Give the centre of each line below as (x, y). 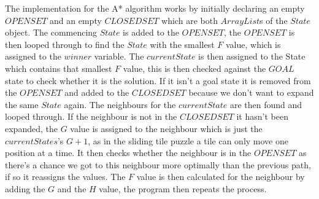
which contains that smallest (59, 68)
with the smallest (182, 44)
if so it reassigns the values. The (65, 177)
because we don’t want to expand (251, 92)
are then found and (266, 104)
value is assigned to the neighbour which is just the (166, 128)
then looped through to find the (65, 44)
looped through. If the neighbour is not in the (91, 116)
